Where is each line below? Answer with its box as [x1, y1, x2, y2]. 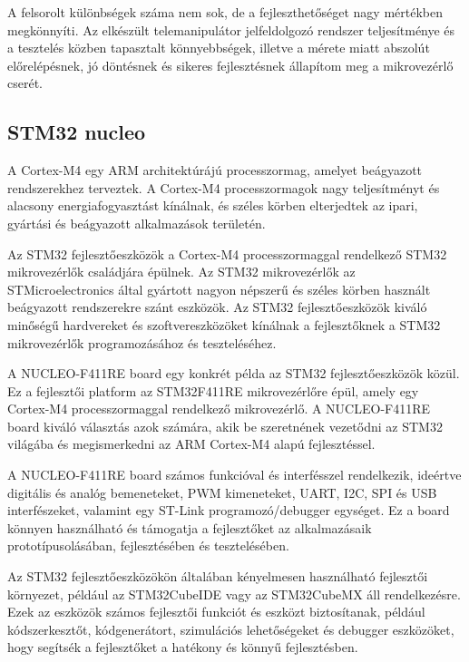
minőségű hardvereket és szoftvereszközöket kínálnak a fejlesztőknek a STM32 [7, 315, 441, 334]
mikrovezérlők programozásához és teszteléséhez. [7, 333, 277, 352]
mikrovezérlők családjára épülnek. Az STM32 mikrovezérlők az [7, 262, 356, 281]
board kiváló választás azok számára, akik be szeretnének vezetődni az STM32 [7, 416, 443, 435]
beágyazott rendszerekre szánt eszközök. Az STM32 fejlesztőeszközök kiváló [7, 297, 427, 316]
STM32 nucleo [7, 118, 146, 146]
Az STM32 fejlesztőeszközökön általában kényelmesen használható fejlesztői [7, 567, 428, 586]
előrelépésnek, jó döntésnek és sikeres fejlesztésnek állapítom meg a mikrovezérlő [7, 55, 454, 74]
